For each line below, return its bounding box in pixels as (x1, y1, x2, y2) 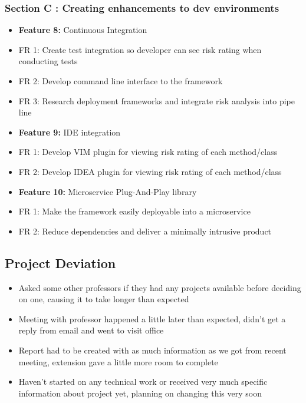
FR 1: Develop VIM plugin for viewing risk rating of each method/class (18, 146, 278, 158)
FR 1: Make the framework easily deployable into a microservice (18, 205, 251, 217)
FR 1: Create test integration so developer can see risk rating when (18, 43, 262, 55)
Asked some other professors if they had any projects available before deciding (18, 281, 301, 293)
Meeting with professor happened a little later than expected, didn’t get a (18, 312, 286, 325)
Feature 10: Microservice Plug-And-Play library (18, 185, 197, 197)
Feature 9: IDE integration (18, 125, 121, 138)
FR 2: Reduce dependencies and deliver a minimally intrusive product (18, 224, 272, 237)
